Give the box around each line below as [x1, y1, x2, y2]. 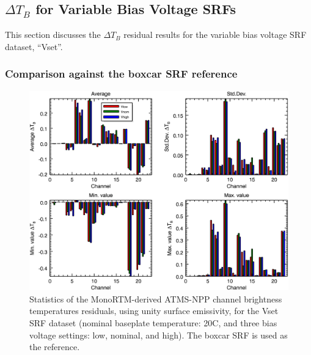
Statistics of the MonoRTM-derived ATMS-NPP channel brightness [29, 292, 282, 305]
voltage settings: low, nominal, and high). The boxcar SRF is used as [29, 328, 288, 341]
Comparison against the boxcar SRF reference [5, 66, 238, 81]
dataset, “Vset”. [5, 40, 63, 53]
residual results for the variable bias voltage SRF [123, 28, 307, 41]
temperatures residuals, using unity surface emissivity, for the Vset [29, 304, 279, 317]
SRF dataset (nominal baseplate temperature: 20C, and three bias [29, 317, 277, 329]
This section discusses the [5, 28, 101, 41]
